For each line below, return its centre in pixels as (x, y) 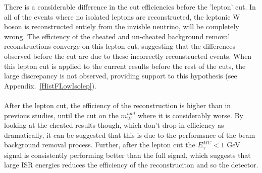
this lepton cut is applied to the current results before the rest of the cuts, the (125, 66)
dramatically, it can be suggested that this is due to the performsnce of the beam (130, 135)
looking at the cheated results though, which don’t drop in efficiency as (114, 125)
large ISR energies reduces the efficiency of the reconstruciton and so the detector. (131, 165)
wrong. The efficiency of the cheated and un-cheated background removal (117, 36)
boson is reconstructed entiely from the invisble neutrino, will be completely (122, 26)
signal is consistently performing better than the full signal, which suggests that (127, 155)
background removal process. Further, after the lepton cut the (100, 145)
